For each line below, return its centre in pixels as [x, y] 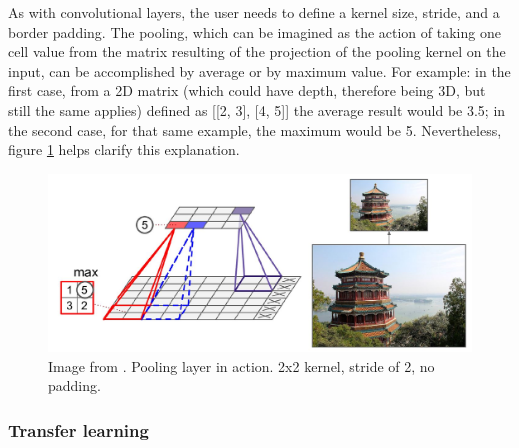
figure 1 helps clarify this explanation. [124, 149]
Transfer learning [78, 429]
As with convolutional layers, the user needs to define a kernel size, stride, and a [254, 12]
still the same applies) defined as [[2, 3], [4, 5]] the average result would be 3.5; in [257, 109]
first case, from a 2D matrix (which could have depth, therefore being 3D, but [247, 90]
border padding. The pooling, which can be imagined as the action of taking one [254, 31]
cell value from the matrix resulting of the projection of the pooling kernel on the [257, 51]
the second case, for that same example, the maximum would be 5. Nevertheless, [255, 129]
